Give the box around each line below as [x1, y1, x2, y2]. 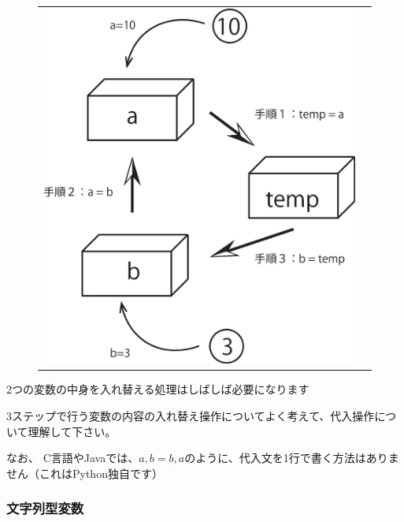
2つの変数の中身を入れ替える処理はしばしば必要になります [6, 381, 309, 397]
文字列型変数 [6, 498, 84, 518]
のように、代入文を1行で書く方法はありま [184, 449, 399, 466]
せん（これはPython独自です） [6, 464, 163, 481]
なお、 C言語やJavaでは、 [6, 449, 139, 466]
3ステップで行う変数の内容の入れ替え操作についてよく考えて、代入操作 [6, 407, 375, 423]
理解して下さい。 [28, 423, 117, 439]
